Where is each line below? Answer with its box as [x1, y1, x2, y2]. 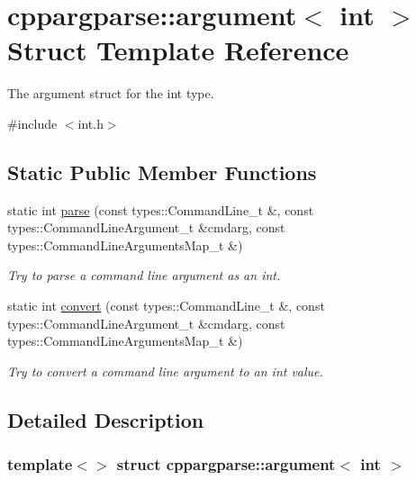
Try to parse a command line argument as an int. [7, 266, 281, 285]
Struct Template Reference [7, 32, 349, 68]
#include [7, 113, 58, 132]
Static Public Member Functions [7, 158, 317, 186]
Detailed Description [7, 405, 204, 433]
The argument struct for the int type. [7, 84, 214, 103]
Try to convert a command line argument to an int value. [7, 361, 323, 380]
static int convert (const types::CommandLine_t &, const [7, 296, 325, 315]
